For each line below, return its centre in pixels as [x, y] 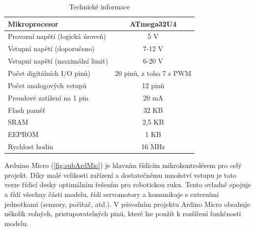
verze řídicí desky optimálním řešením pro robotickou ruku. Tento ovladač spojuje [128, 184]
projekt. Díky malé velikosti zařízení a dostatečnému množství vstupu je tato [120, 175]
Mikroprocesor [33, 23]
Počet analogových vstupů [47, 85]
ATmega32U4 [153, 23]
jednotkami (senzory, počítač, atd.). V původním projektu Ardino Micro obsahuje [127, 204]
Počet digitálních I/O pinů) [49, 73]
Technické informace [99, 6]
